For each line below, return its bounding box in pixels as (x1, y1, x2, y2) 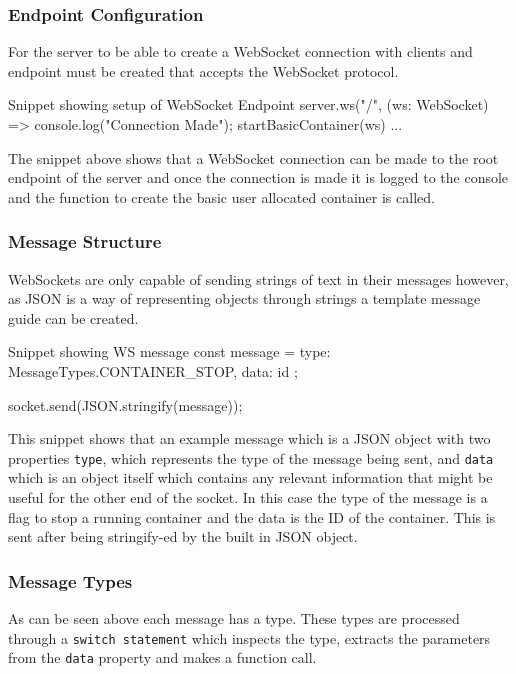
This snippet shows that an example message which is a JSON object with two (8, 428, 491, 449)
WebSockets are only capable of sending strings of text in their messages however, (8, 268, 509, 289)
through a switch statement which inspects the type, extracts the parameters (8, 627, 491, 648)
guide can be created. (8, 307, 139, 328)
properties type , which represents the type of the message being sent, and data (8, 447, 494, 468)
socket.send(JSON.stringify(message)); (8, 394, 243, 415)
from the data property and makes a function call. (8, 647, 317, 668)
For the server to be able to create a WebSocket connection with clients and (8, 41, 473, 62)
